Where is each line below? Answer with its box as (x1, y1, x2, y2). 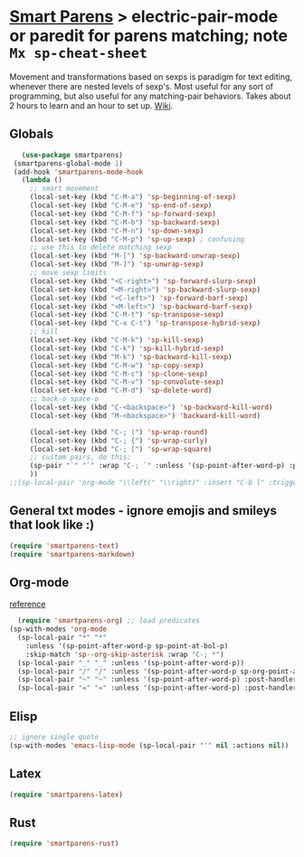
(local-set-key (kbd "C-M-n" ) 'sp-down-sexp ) (29, 226, 204, 235)
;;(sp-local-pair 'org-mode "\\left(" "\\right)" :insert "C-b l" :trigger (9, 478, 301, 487)
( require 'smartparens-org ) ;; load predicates (17, 616, 201, 625)
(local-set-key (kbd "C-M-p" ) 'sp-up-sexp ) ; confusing (29, 234, 245, 243)
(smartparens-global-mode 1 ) (13, 158, 124, 168)
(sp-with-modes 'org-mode (9, 624, 107, 634)
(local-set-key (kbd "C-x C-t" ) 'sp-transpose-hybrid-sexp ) (29, 319, 261, 328)
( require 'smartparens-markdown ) (9, 549, 136, 558)
